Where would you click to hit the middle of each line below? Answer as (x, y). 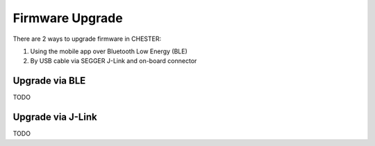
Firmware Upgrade (68, 18)
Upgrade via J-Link (55, 117)
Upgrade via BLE (49, 81)
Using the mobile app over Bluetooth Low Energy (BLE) (109, 51)
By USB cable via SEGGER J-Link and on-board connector (114, 61)
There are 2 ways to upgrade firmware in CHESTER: (87, 39)
